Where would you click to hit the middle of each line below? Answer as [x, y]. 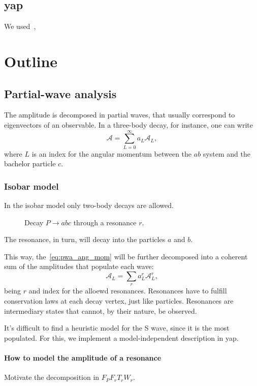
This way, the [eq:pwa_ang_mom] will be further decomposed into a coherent [126, 256]
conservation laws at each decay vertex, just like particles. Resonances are [119, 301]
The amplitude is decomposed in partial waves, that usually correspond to [120, 115]
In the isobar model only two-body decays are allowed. [89, 205]
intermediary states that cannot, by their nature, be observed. [101, 310]
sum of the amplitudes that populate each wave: [79, 266]
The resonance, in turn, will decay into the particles [85, 239]
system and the [227, 153]
